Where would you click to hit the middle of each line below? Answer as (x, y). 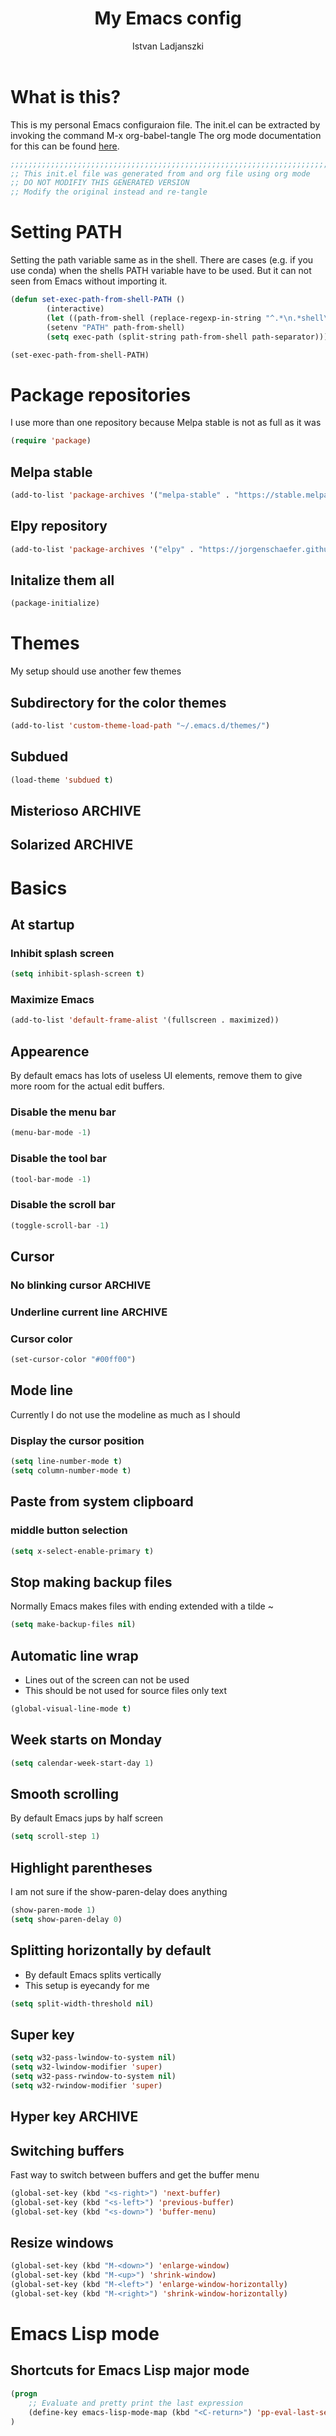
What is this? (66, 96)
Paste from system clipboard (102, 1502)
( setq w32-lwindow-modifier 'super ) (86, 2067)
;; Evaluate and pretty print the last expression (136, 2403)
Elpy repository (59, 526)
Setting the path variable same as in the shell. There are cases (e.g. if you (162, 260)
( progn (24, 2393)
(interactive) (75, 309)
